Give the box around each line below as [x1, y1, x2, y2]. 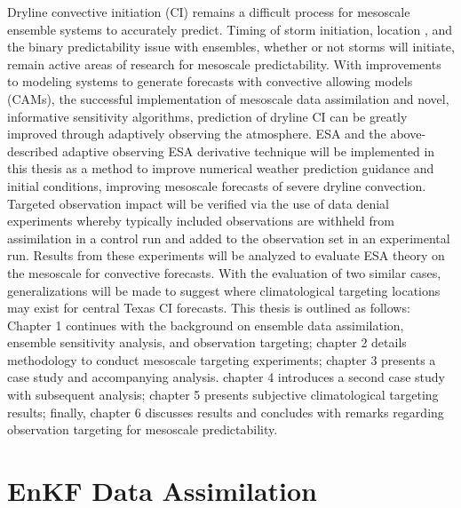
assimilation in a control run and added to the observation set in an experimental [7, 228, 450, 247]
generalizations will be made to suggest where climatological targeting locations [7, 281, 441, 299]
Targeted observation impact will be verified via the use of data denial [7, 194, 389, 212]
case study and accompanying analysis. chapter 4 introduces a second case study [7, 368, 445, 386]
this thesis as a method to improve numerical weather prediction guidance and [7, 159, 434, 178]
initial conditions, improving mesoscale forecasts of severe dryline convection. [7, 176, 426, 194]
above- [390, 124, 426, 143]
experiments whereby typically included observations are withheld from [7, 211, 395, 230]
